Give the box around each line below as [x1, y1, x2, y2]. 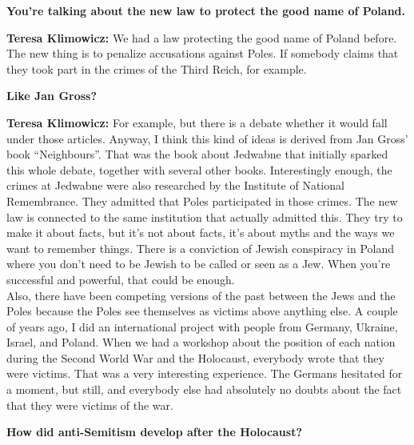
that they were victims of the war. [6, 396, 173, 413]
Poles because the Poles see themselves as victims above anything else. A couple [6, 303, 398, 319]
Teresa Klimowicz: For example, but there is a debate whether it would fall [6, 114, 388, 130]
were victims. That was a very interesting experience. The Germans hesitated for [6, 365, 403, 382]
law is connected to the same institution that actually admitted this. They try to [6, 208, 403, 225]
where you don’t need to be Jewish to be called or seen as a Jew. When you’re [6, 255, 391, 272]
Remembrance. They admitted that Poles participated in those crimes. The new [6, 192, 398, 209]
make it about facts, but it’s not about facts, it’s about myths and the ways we [6, 224, 395, 241]
